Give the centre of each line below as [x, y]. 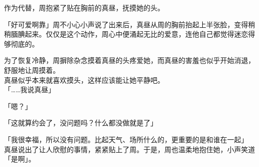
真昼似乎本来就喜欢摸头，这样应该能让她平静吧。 [84, 80]
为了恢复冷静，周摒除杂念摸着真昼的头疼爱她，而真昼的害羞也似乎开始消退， [129, 60]
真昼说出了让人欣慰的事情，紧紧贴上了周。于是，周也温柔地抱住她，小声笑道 [129, 149]
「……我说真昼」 [30, 89]
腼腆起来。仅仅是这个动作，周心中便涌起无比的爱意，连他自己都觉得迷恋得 [133, 34]
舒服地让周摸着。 [32, 70]
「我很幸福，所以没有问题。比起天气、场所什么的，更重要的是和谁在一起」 [126, 139]
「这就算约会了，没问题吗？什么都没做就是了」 [81, 123]
